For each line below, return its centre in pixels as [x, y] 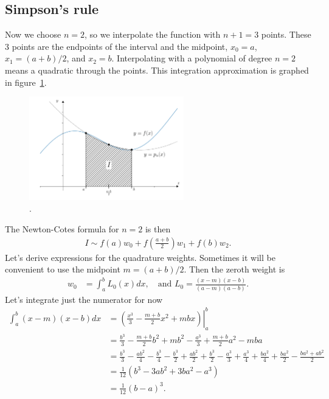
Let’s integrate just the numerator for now [84, 299]
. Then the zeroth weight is [234, 269]
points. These [286, 34]
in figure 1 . [26, 82]
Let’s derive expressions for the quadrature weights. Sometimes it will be [140, 257]
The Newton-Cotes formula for [62, 229]
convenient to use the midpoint [63, 269]
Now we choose [33, 34]
